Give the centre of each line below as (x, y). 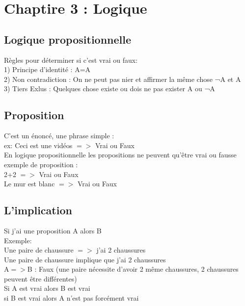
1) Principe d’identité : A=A (47, 69)
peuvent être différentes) (41, 278)
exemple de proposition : (41, 164)
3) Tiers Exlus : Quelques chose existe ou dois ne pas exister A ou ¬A (109, 89)
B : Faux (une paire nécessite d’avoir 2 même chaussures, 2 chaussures (133, 269)
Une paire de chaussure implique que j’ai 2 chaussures (85, 259)
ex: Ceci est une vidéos (38, 145)
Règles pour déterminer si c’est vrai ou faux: (71, 60)
